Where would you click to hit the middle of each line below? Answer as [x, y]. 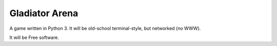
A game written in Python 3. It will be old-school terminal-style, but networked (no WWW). [105, 28]
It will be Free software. [34, 37]
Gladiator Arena [44, 13]
